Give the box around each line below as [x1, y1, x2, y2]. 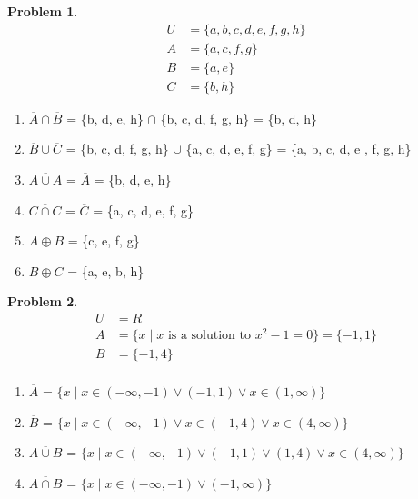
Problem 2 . [7, 292, 78, 311]
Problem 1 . [7, 2, 78, 20]
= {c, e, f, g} [67, 231, 140, 250]
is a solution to [167, 329, 251, 342]
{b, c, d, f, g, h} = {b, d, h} [160, 108, 317, 127]
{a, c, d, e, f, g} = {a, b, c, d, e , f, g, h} [185, 139, 412, 158]
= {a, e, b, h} [67, 261, 144, 280]
